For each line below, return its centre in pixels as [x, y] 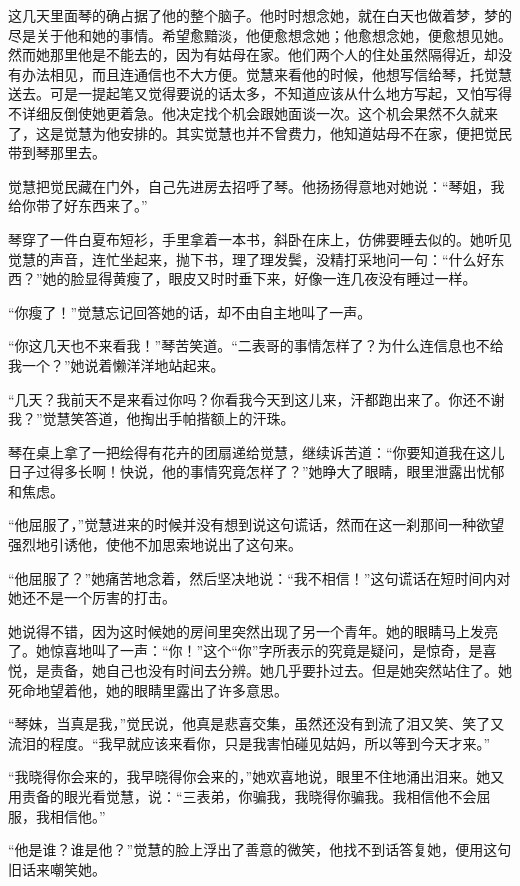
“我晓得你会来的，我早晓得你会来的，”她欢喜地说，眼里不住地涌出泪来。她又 [256, 776]
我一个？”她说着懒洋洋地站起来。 [116, 364]
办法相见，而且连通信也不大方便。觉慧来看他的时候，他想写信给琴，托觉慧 [266, 73]
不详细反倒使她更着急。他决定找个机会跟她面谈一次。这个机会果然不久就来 [253, 112]
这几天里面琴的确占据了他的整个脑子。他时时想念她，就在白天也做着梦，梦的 [260, 15]
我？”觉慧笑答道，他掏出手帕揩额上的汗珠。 [151, 418]
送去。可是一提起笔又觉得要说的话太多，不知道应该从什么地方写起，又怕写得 [260, 93]
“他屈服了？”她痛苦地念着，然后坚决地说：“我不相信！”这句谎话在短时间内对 [259, 577]
